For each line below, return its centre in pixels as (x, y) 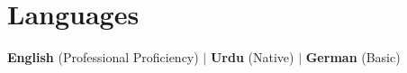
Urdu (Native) (252, 57)
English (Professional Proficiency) (103, 57)
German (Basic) (353, 57)
